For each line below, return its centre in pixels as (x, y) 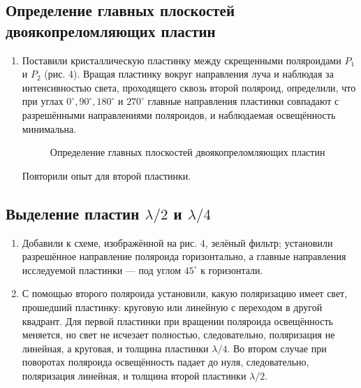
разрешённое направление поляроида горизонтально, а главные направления (184, 256)
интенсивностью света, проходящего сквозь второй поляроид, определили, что (189, 87)
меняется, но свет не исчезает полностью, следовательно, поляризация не (178, 335)
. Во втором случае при (277, 348)
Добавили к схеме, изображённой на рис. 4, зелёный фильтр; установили (177, 242)
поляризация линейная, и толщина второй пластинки (134, 375)
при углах (43, 101)
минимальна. (49, 128)
